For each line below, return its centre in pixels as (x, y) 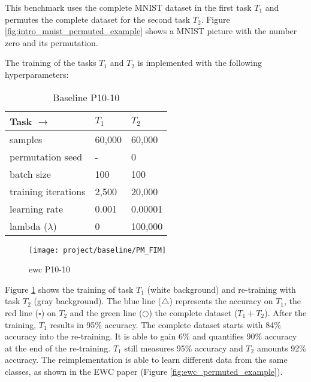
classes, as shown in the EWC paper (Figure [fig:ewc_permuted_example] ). (144, 371)
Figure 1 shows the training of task (69, 289)
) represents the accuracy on (221, 301)
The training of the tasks (51, 63)
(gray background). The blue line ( (98, 301)
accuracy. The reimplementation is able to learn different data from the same (146, 360)
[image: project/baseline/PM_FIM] (98, 250)
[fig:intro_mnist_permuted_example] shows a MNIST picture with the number (151, 31)
